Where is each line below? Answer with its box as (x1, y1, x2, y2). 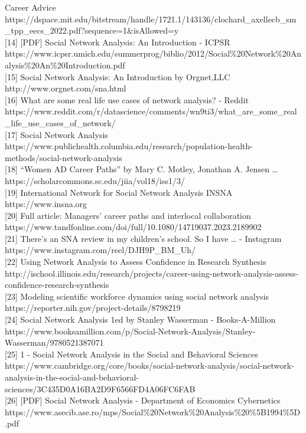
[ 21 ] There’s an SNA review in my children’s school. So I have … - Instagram (5, 232, 282, 244)
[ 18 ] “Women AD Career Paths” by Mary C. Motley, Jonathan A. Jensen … (5, 163, 278, 175)
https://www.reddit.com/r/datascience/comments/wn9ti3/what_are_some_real (5, 105, 297, 117)
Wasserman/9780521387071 (5, 336, 104, 349)
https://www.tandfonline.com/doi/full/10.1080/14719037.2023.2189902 (5, 221, 262, 233)
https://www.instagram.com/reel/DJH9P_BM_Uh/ (5, 244, 196, 256)
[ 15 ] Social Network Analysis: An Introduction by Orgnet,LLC (5, 70, 230, 83)
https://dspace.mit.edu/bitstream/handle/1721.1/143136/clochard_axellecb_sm (5, 12, 297, 25)
